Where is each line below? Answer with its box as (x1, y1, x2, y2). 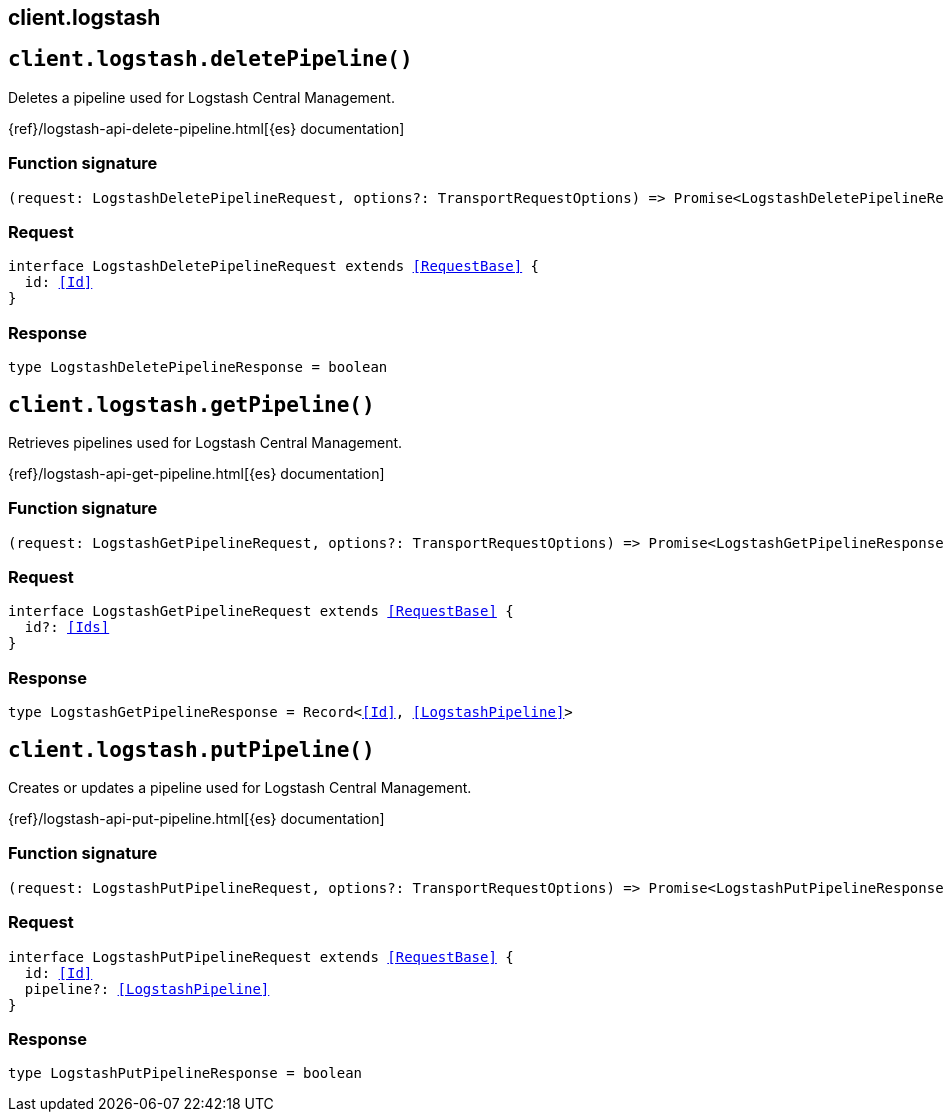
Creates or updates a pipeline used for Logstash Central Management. (8, 779, 472, 797)
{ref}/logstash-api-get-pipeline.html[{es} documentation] (8, 464, 385, 482)
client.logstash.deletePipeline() (8, 47, 413, 72)
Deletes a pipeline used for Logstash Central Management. (8, 88, 395, 106)
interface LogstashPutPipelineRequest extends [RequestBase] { (8, 948, 514, 965)
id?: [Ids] (24, 619, 110, 636)
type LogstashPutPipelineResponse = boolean (8, 1065, 363, 1082)
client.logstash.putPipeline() (8, 737, 375, 762)
